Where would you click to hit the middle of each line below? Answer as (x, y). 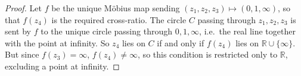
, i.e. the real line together (247, 31)
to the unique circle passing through (106, 31)
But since (22, 54)
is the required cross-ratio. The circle (119, 19)
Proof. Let (23, 8)
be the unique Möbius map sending (116, 8)
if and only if (181, 42)
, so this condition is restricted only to (208, 54)
